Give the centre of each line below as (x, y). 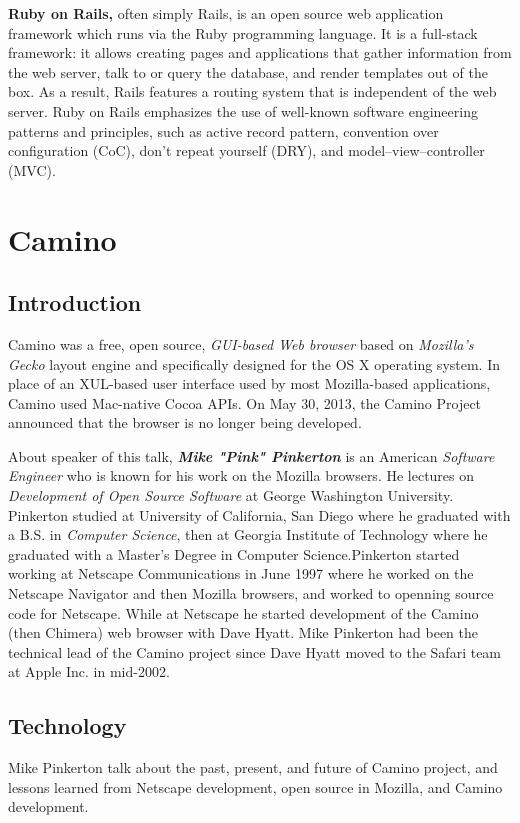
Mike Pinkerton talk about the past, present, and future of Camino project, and (253, 767)
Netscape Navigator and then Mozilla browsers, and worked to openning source (251, 593)
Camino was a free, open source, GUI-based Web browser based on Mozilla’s (241, 343)
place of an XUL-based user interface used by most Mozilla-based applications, (249, 383)
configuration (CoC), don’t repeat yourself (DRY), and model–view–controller (246, 150)
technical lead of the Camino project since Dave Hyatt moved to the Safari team (255, 651)
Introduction (75, 302)
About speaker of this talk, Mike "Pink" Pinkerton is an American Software (251, 455)
